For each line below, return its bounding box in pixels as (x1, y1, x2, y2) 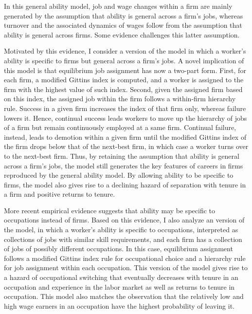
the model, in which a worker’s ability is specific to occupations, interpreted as (4, 224, 238, 235)
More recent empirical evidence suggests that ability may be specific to (4, 205, 215, 215)
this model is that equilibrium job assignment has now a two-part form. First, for (4, 65, 246, 75)
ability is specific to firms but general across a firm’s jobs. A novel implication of (4, 55, 244, 65)
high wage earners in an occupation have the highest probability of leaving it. (4, 300, 234, 311)
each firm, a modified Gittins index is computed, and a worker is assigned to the (4, 74, 244, 85)
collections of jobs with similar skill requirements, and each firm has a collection (4, 234, 242, 244)
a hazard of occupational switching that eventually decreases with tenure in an (4, 272, 238, 282)
